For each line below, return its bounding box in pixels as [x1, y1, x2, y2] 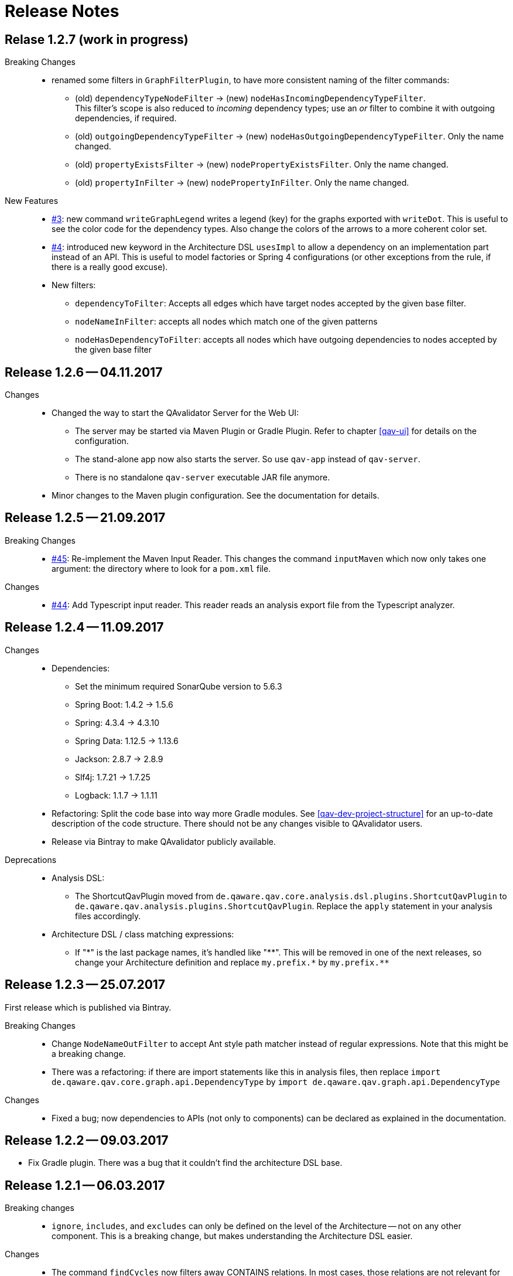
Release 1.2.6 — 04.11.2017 [5, 364, 163, 380]
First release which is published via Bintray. [5, 1002, 172, 1012]
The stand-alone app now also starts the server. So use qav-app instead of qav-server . [75, 454, 420, 465]
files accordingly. [75, 910, 141, 921]
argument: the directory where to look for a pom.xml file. [52, 563, 271, 574]
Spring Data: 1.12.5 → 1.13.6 [75, 735, 179, 746]
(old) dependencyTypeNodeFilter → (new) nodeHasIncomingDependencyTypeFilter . [75, 93, 426, 104]
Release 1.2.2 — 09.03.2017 [5, 1132, 169, 1148]
